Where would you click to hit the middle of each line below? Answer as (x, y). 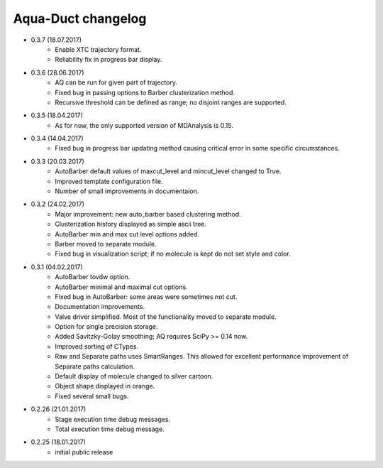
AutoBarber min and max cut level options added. (127, 234)
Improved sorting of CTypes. (96, 346)
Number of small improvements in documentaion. (127, 191)
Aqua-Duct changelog (80, 18)
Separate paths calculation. (95, 366)
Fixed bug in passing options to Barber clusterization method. (145, 92)
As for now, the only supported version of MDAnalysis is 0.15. (144, 125)
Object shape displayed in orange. (105, 386)
